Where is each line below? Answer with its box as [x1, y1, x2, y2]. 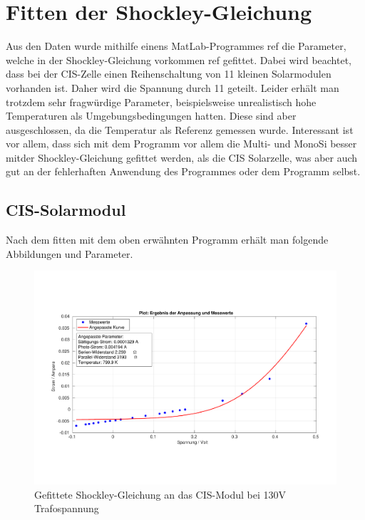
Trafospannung [34, 501, 99, 516]
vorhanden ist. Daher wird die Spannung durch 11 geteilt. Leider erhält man [6, 80, 339, 95]
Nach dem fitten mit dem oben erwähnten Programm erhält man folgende [6, 232, 329, 247]
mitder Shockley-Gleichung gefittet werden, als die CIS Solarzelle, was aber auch [6, 150, 358, 165]
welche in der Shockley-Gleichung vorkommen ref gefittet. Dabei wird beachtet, [6, 52, 351, 67]
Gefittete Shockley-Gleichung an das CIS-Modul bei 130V [34, 487, 287, 501]
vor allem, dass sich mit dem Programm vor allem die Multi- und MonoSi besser [6, 136, 357, 151]
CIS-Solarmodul [6, 199, 126, 221]
